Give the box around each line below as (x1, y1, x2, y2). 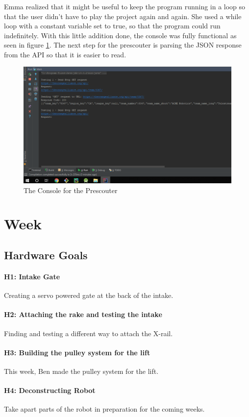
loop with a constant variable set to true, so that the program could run (4, 21, 221, 31)
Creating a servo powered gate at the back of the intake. (4, 290, 174, 300)
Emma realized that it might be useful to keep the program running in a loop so (4, 1, 246, 11)
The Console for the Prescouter (24, 185, 118, 195)
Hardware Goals (4, 247, 88, 263)
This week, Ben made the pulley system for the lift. (4, 366, 159, 376)
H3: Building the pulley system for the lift (4, 347, 150, 357)
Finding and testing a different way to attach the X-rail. (4, 328, 173, 338)
